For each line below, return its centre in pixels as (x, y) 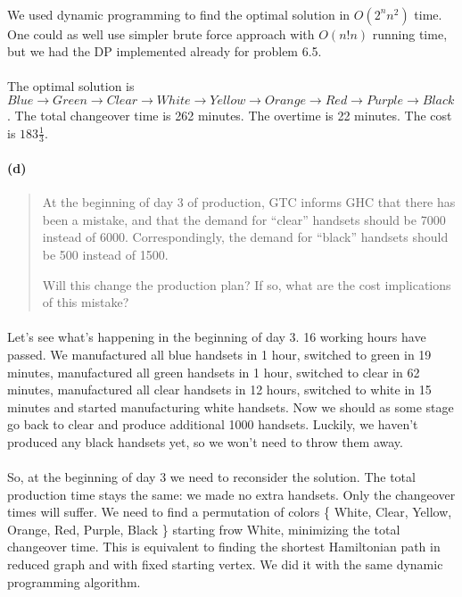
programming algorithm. (74, 581)
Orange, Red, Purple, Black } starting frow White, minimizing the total (204, 529)
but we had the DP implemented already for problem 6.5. (165, 51)
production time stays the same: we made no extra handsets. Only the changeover (231, 494)
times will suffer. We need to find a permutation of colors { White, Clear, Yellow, (230, 512)
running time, (410, 33)
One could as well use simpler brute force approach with (161, 33)
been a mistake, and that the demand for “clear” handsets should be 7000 (244, 219)
